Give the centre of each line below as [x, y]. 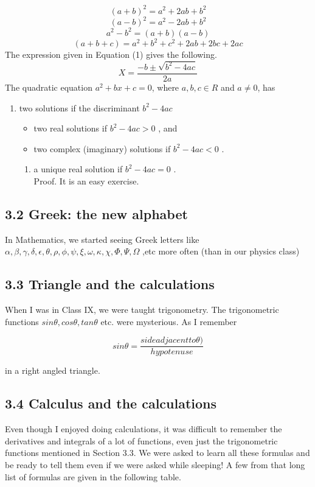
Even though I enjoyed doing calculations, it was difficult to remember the [144, 429]
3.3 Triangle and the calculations [110, 284]
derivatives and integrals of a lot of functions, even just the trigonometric [141, 440]
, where [165, 87]
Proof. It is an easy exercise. [86, 180]
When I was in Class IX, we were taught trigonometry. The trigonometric [142, 310]
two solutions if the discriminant [79, 107]
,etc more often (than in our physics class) [221, 251]
